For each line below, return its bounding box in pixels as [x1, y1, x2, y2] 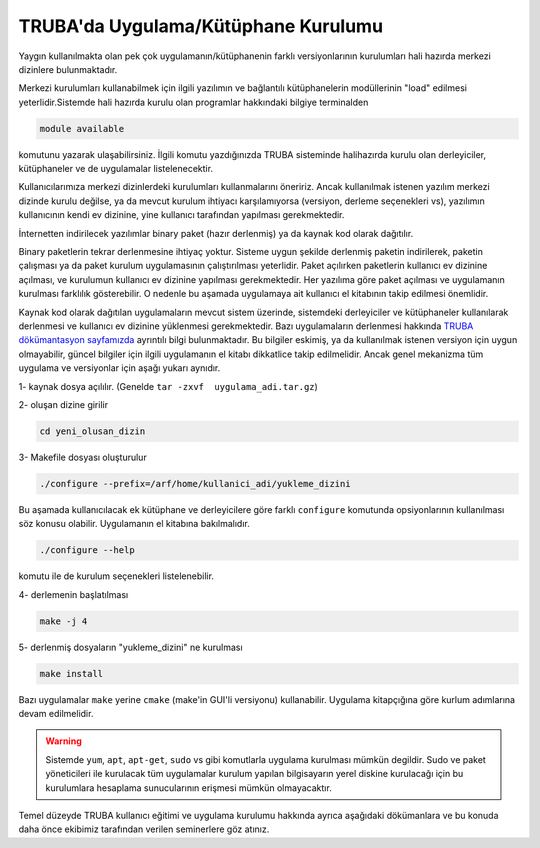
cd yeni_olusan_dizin [39, 425, 146, 437]
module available [39, 123, 125, 134]
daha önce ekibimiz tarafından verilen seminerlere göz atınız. [18, 823, 270, 835]
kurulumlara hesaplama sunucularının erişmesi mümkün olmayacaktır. [45, 781, 332, 794]
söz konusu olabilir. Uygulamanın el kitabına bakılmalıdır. [18, 518, 250, 530]
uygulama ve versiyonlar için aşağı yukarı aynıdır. [18, 362, 221, 374]
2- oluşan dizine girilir [18, 398, 109, 410]
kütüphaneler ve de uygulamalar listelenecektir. [18, 163, 214, 175]
